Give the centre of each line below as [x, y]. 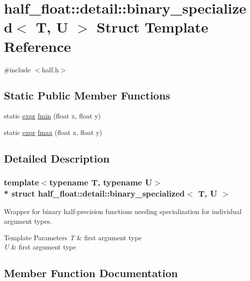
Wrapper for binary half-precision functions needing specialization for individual [123, 211]
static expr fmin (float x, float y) [53, 116]
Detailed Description [57, 158]
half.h [50, 69]
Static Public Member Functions [87, 95]
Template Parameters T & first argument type [73, 237]
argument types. [28, 221]
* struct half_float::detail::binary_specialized [94, 193]
